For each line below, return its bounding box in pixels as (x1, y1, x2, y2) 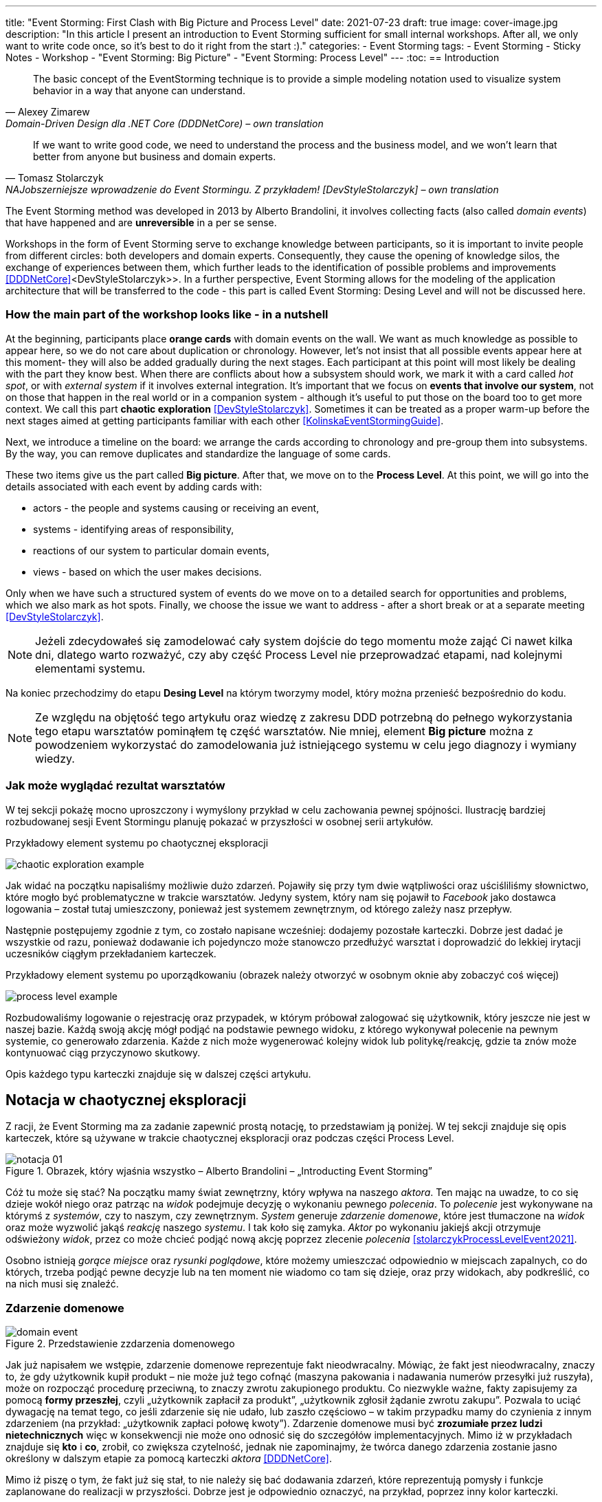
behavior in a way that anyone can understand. (33, 85, 245, 96)
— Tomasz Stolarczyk (5, 172, 104, 184)
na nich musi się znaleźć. (5, 1278, 119, 1290)
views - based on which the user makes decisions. (33, 565, 262, 578)
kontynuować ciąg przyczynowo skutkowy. (5, 1046, 201, 1058)
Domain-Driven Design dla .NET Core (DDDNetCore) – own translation (5, 118, 324, 129)
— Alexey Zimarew (5, 106, 90, 118)
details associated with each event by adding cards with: (5, 480, 263, 492)
